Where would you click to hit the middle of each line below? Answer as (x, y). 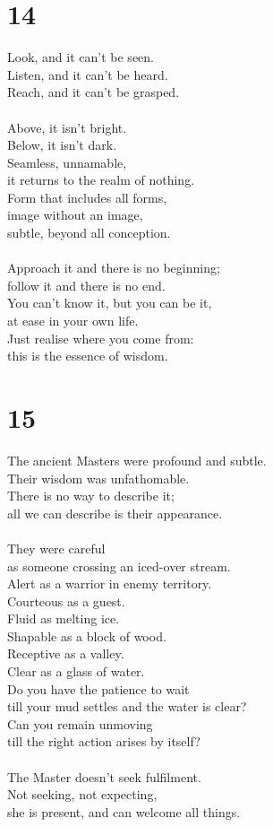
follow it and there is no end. (86, 285)
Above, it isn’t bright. (67, 127)
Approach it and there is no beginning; (114, 268)
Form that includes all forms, (87, 197)
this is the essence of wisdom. (88, 356)
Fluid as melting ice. (64, 618)
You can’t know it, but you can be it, (110, 303)
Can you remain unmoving (80, 723)
